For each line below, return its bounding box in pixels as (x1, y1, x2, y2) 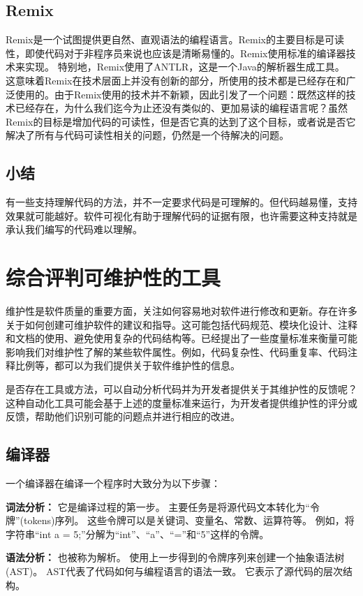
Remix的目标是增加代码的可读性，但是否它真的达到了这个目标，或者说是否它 (6, 114, 356, 128)
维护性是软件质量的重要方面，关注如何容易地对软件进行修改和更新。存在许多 (6, 304, 357, 318)
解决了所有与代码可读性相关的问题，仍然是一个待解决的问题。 (6, 128, 289, 142)
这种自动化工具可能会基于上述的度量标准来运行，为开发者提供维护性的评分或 (6, 395, 357, 410)
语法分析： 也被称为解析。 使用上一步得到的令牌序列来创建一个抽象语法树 (6, 550, 345, 565)
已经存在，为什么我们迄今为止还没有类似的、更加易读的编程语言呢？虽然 (15, 100, 348, 115)
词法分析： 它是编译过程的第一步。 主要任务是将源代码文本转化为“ (6, 499, 310, 514)
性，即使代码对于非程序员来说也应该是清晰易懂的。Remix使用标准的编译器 (6, 45, 346, 60)
